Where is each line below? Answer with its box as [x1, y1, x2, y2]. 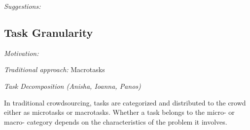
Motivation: [4, 48, 39, 58]
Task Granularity [4, 25, 93, 40]
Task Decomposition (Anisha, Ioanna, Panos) [4, 80, 141, 91]
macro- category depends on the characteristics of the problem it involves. [4, 116, 227, 127]
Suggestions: [4, 1, 41, 11]
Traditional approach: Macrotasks [4, 64, 105, 75]
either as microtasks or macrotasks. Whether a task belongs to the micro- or [4, 107, 235, 117]
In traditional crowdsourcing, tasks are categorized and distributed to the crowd [4, 97, 246, 107]
